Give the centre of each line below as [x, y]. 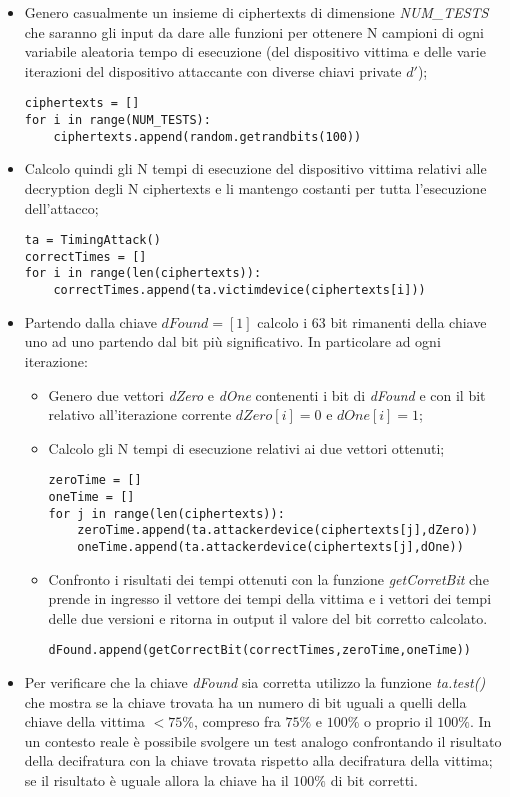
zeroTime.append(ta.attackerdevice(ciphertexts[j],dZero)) [278, 530]
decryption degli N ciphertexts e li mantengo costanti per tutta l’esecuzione [255, 187]
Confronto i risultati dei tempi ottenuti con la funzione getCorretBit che [268, 578]
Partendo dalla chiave [90, 321]
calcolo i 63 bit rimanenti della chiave [372, 321]
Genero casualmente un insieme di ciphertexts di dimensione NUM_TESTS [256, 12]
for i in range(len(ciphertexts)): [143, 273]
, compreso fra [237, 721]
